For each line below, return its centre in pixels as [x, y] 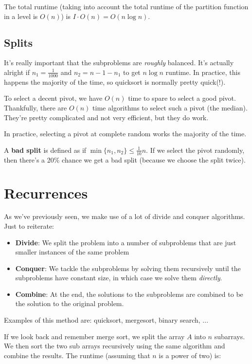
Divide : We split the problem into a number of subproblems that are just [126, 242]
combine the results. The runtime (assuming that [77, 355]
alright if [17, 72]
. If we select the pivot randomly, [195, 150]
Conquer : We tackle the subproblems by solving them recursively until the [128, 268]
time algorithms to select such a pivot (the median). [170, 108]
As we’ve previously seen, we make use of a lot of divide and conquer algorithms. [125, 216]
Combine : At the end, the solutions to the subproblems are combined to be [129, 294]
